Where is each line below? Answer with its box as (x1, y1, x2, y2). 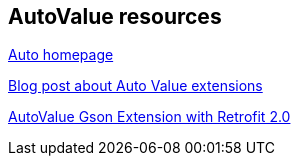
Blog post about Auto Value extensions (8, 77, 263, 95)
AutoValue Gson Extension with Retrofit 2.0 (8, 108, 291, 126)
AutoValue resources (8, 4, 222, 29)
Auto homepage (8, 46, 114, 64)
